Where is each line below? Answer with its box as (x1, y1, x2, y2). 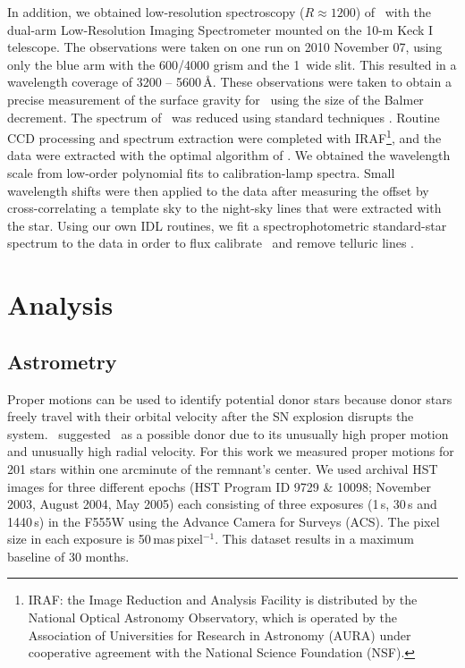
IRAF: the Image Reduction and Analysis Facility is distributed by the (28, 590, 418, 609)
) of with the (355, 3, 432, 21)
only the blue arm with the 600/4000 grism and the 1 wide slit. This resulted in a (7, 55, 457, 73)
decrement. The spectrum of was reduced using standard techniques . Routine (7, 107, 440, 126)
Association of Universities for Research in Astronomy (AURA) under (28, 625, 411, 644)
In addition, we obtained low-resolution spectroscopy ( (7, 3, 305, 21)
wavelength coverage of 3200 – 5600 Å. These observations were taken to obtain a (7, 72, 452, 91)
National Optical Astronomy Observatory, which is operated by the (28, 608, 398, 627)
